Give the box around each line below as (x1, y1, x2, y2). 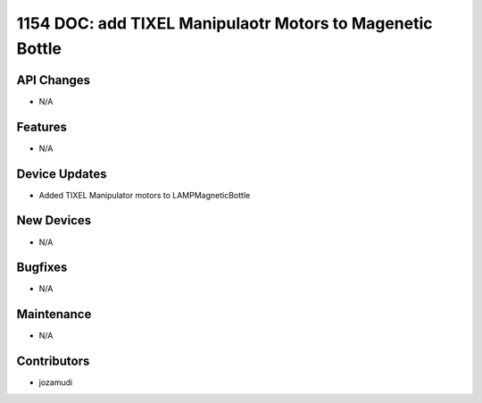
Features (16, 119, 67, 134)
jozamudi (38, 377, 73, 388)
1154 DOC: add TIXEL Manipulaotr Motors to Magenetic (16, 13, 433, 33)
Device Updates (16, 166, 107, 181)
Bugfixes (16, 260, 68, 275)
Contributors (16, 354, 90, 369)
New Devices (16, 213, 92, 228)
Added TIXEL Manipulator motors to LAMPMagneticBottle (38, 189, 251, 200)
